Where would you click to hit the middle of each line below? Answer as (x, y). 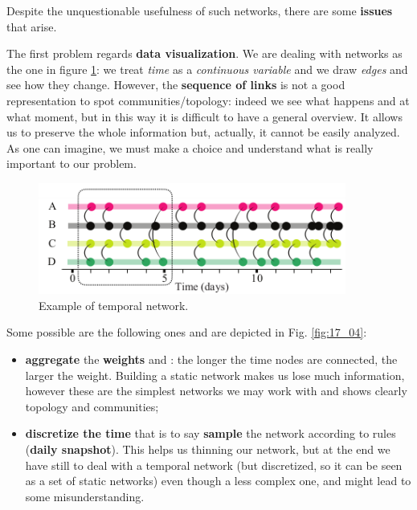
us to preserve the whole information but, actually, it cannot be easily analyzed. (203, 132)
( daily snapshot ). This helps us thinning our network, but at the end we (208, 449)
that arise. (32, 26)
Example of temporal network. (114, 305)
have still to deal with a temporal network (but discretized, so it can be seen (214, 465)
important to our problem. (72, 163)
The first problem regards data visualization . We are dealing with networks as (204, 53)
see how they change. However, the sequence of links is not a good (176, 85)
